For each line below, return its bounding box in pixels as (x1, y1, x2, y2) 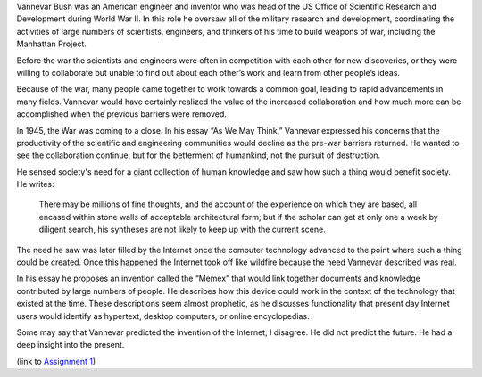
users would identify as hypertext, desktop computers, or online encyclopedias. (16, 310, 310, 321)
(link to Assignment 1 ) (16, 356, 96, 366)
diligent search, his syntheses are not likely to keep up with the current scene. (38, 224, 326, 235)
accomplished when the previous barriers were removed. (16, 109, 228, 119)
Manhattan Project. (16, 38, 87, 49)
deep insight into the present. (16, 340, 125, 350)
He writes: (16, 179, 54, 190)
